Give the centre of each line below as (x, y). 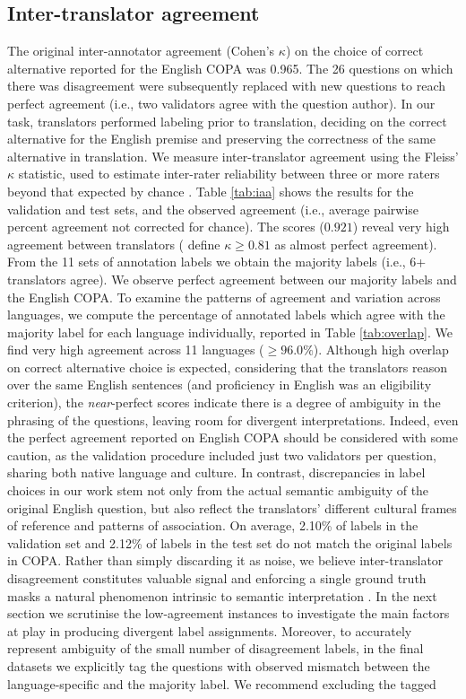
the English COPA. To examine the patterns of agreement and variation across (224, 297)
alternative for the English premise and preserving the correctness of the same (222, 139)
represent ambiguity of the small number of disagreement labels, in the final (216, 648)
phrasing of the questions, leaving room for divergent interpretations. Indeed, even (233, 419)
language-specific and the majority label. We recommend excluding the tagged (222, 683)
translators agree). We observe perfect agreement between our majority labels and (232, 279)
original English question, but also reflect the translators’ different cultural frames (232, 507)
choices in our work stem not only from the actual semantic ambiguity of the (218, 490)
